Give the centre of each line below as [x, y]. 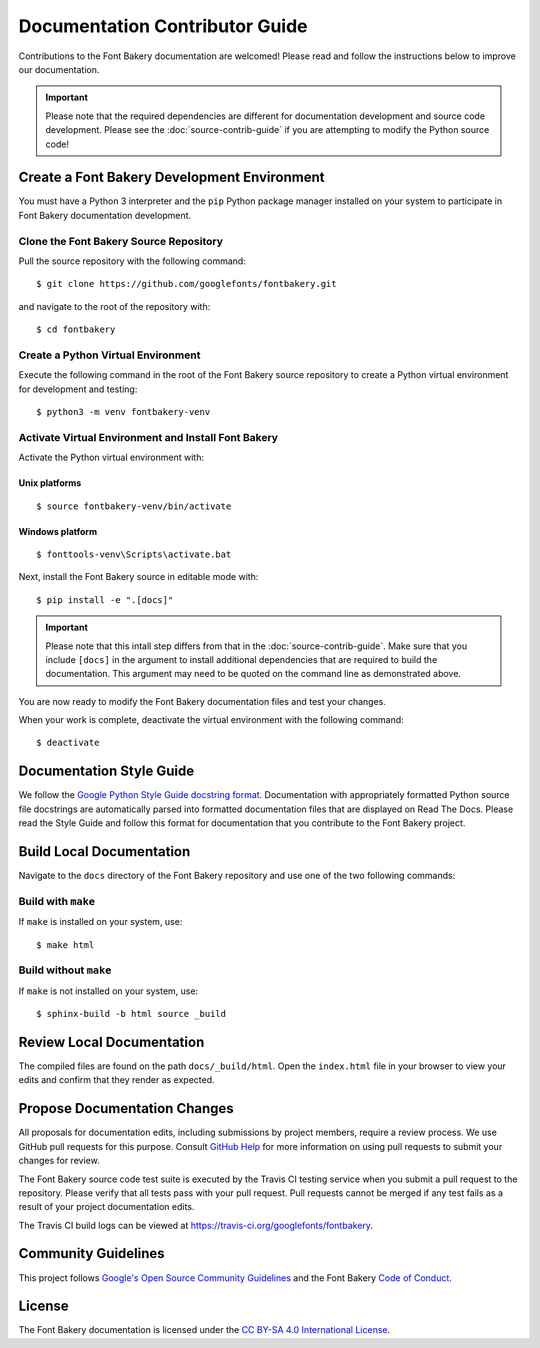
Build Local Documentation [104, 851]
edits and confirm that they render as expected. [116, 1080]
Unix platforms [50, 483]
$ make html [65, 944]
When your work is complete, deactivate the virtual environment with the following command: [211, 720]
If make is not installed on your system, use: [108, 991]
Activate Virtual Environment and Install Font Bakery [148, 437]
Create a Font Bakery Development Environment [171, 177]
